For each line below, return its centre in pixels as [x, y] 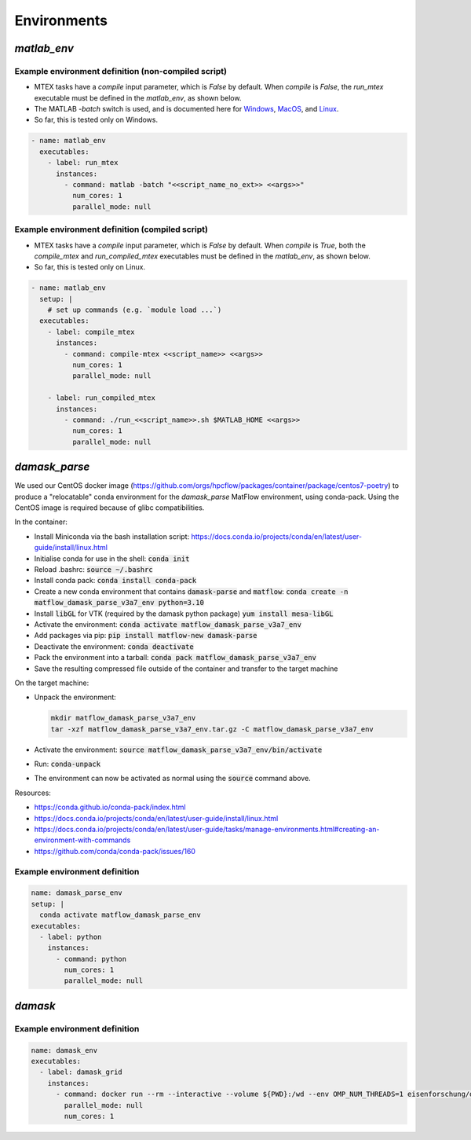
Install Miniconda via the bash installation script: [112, 536]
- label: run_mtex [83, 163]
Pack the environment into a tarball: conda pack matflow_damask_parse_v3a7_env [175, 658]
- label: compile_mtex [91, 332]
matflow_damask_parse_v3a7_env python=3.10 [119, 603]
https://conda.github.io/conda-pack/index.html [110, 807]
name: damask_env [64, 1050]
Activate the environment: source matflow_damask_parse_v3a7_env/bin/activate [178, 750]
